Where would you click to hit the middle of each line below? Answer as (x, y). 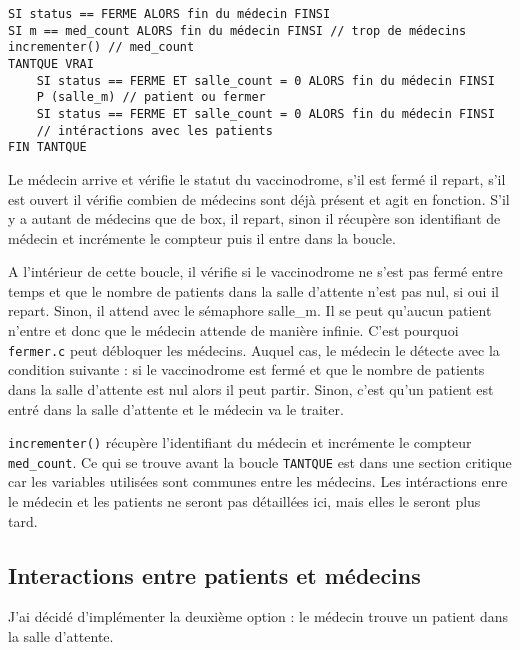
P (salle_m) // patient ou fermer (151, 97)
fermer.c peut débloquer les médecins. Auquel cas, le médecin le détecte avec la (254, 349)
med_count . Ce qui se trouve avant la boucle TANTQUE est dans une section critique (260, 461)
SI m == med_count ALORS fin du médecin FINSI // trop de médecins (237, 30)
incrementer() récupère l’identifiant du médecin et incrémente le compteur (240, 442)
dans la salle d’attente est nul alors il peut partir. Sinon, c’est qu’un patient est (251, 388)
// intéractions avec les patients (154, 130)
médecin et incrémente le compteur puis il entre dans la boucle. (202, 237)
